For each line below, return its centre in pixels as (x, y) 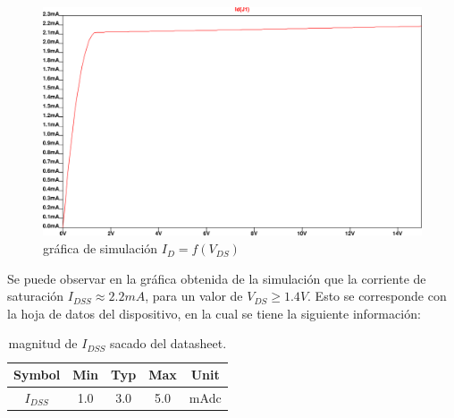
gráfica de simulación (101, 248)
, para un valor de (194, 296)
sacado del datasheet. (168, 343)
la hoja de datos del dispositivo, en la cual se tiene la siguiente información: (214, 313)
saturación (36, 296)
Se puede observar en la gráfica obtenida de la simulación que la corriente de (217, 278)
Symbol (37, 375)
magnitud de (43, 343)
